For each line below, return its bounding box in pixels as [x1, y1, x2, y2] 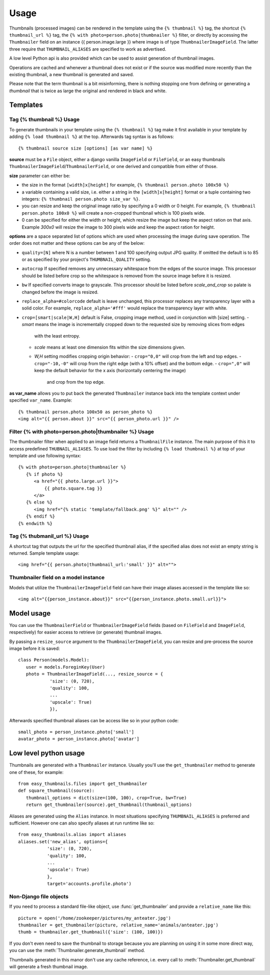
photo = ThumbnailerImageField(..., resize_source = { [25, 671, 163, 677]
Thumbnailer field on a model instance [9, 574, 105, 581]
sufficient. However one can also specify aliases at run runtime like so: [9, 820, 155, 826]
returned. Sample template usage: [9, 550, 79, 556]
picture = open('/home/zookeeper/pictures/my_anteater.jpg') [18, 915, 171, 921]
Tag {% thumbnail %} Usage [9, 116, 80, 123]
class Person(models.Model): [18, 657, 89, 663]
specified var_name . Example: [9, 397, 72, 403]
